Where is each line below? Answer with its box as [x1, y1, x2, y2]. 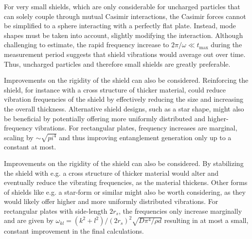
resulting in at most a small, [164, 215, 249, 225]
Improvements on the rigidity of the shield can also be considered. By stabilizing [4, 158, 244, 168]
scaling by [4, 132, 34, 142]
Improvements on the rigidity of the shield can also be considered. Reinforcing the [4, 75, 249, 85]
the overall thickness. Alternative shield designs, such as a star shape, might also [4, 103, 244, 113]
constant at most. [4, 142, 56, 152]
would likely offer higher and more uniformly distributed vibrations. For [4, 196, 218, 206]
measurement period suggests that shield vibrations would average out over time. [4, 49, 246, 59]
